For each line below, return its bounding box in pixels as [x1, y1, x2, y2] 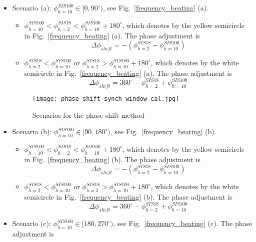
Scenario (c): [12, 218, 51, 228]
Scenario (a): [12, 2, 51, 12]
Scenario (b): [12, 126, 52, 137]
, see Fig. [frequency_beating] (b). [110, 126, 216, 137]
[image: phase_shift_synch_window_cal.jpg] [32, 95, 179, 102]
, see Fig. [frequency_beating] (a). [103, 2, 209, 12]
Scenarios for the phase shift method [32, 109, 144, 120]
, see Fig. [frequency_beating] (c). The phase [113, 218, 252, 228]
